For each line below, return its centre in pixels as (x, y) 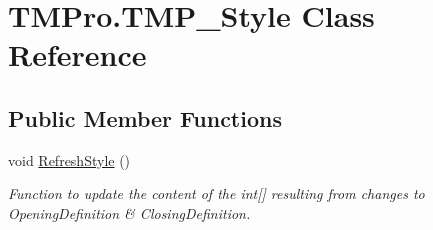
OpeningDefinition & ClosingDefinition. (129, 212)
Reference (77, 54)
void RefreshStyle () (69, 159)
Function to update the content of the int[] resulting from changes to (216, 193)
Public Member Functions (145, 117)
